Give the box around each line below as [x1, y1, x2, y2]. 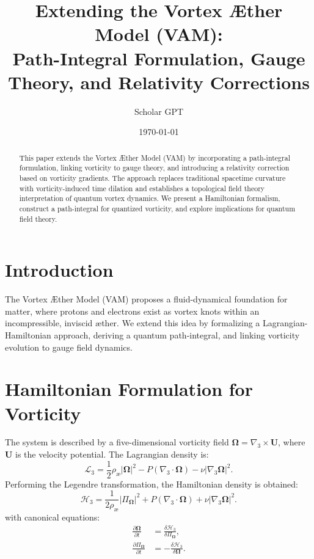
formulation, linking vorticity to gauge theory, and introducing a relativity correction [19, 163, 290, 173]
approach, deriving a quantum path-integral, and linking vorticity [54, 328, 300, 341]
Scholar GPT [134, 104, 184, 117]
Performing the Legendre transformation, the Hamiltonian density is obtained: [5, 477, 298, 490]
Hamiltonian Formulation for [5, 376, 253, 401]
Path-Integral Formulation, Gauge [12, 45, 305, 70]
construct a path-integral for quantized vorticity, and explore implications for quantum [19, 203, 296, 213]
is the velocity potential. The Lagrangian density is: [15, 448, 209, 461]
